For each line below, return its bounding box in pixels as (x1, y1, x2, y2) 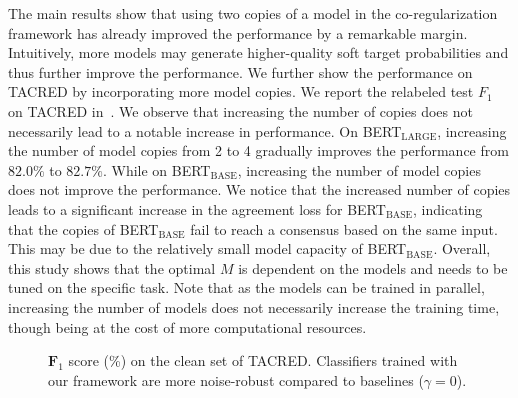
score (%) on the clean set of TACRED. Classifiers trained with (68, 350, 458, 371)
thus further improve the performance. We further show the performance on (8, 61, 473, 82)
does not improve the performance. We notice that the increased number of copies (8, 179, 511, 200)
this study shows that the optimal (8, 257, 216, 278)
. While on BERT (102, 159, 211, 180)
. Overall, (433, 238, 491, 259)
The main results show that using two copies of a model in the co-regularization (8, 3, 498, 23)
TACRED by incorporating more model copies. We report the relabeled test (8, 81, 474, 102)
